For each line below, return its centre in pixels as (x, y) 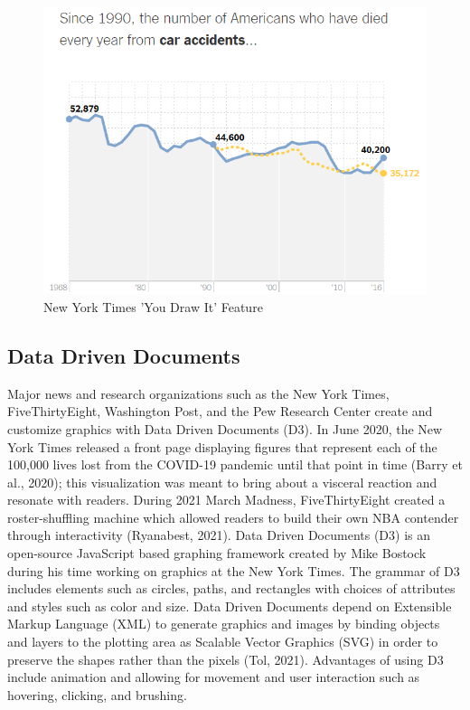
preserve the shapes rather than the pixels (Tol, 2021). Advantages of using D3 (226, 659)
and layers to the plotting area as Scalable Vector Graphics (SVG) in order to (223, 642)
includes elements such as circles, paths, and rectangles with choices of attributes (231, 588)
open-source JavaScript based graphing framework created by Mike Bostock (217, 553)
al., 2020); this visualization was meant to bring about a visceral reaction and (222, 482)
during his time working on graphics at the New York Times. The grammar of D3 (234, 570)
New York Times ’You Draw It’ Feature (153, 306)
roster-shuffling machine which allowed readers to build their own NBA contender (233, 517)
